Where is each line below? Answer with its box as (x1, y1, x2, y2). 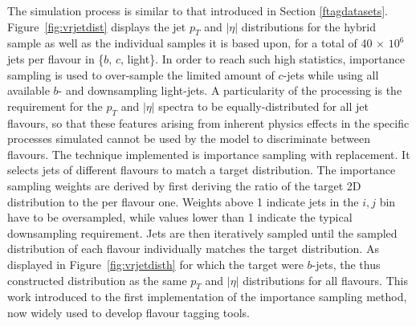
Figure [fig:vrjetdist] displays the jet (7, 18, 186, 35)
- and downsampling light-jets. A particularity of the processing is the (58, 82, 402, 99)
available (7, 82, 50, 99)
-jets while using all (283, 66, 379, 83)
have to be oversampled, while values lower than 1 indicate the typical (7, 209, 353, 226)
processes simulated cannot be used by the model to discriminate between (7, 130, 370, 147)
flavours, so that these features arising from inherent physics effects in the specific (7, 114, 410, 131)
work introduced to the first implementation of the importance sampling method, (7, 288, 407, 305)
